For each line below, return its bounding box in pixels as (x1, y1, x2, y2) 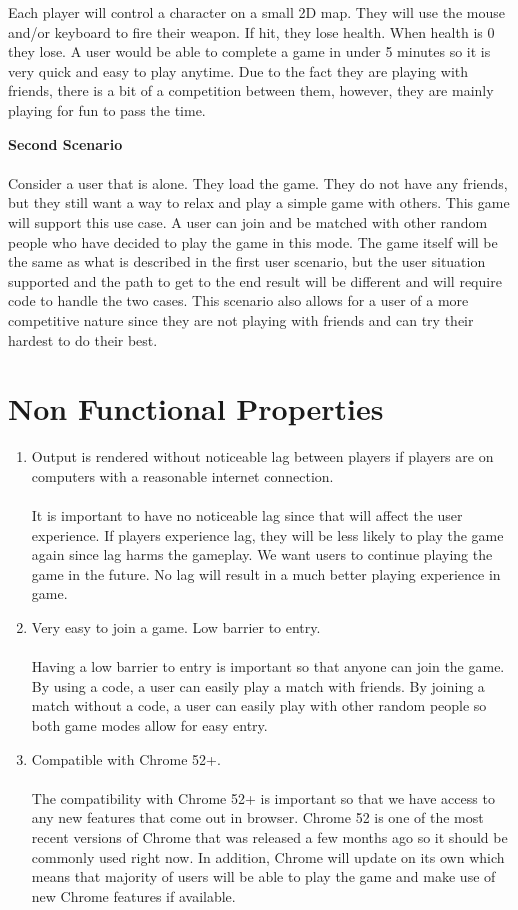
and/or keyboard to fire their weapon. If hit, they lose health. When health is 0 (8, 21, 495, 42)
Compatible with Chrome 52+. (31, 748, 221, 769)
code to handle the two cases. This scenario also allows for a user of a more (8, 290, 469, 311)
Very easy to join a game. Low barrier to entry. (31, 616, 321, 637)
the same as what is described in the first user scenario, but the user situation (8, 251, 486, 272)
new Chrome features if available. (31, 885, 236, 906)
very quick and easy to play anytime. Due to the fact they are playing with (8, 60, 469, 81)
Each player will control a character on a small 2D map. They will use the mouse (8, 2, 505, 22)
